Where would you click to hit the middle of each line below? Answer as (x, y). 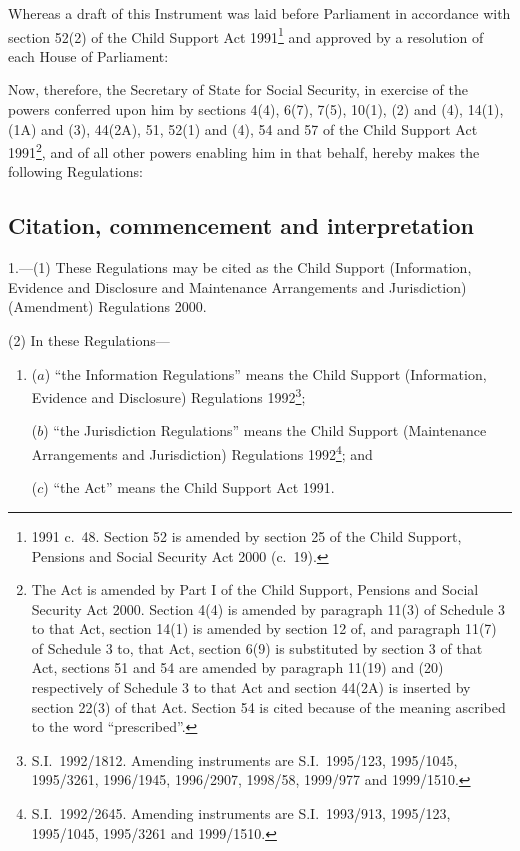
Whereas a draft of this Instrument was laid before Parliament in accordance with (259, 13)
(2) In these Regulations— (89, 340)
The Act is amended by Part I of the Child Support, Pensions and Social (255, 589)
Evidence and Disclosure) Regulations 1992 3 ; (168, 395)
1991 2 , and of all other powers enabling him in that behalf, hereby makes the (244, 150)
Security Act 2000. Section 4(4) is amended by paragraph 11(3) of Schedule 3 (268, 608)
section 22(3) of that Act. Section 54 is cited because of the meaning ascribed (268, 706)
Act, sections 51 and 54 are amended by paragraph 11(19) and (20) (237, 667)
